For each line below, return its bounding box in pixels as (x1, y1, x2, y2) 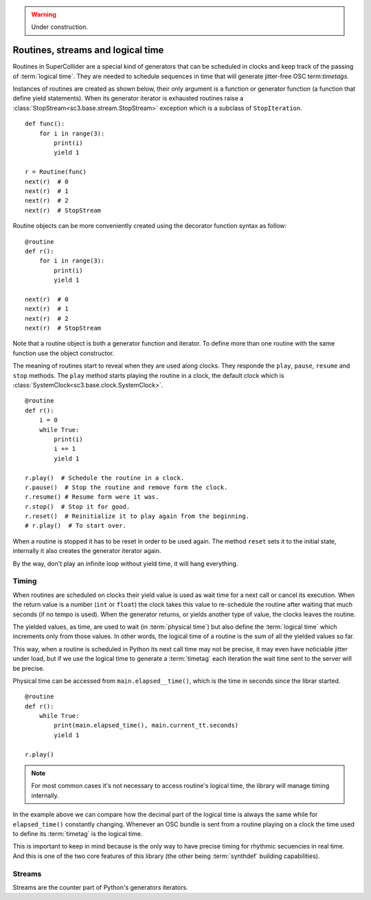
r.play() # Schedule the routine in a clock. (25, 474, 185, 482)
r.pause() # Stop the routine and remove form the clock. (25, 483, 228, 491)
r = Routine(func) (25, 168, 87, 176)
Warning (31, 10, 56, 19)
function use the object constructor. (12, 349, 115, 357)
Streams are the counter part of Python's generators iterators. (12, 883, 188, 891)
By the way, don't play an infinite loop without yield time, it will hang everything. (12, 559, 238, 567)
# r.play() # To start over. (25, 522, 127, 530)
